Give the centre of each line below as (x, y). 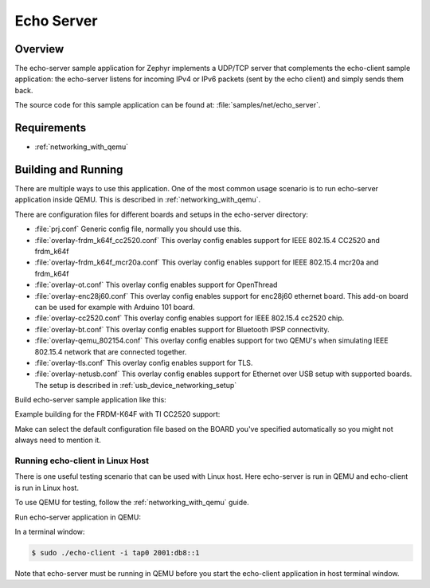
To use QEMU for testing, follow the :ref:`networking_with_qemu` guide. (132, 503)
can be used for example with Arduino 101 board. (115, 307)
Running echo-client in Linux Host (82, 461)
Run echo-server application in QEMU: (78, 517)
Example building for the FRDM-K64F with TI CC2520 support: (117, 414)
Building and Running (69, 169)
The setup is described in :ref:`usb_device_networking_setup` (136, 385)
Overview (39, 49)
